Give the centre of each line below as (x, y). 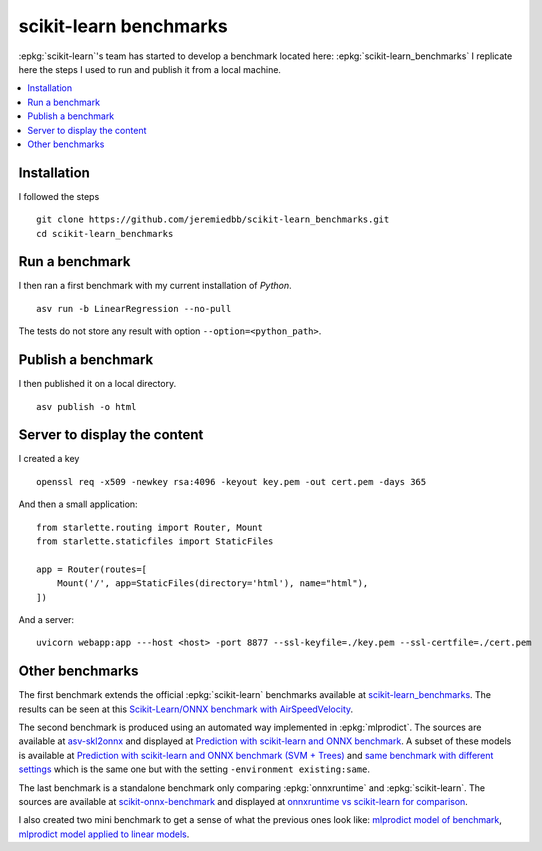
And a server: (46, 619)
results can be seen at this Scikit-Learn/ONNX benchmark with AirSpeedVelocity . (186, 709)
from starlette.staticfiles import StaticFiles (155, 541)
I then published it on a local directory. (97, 384)
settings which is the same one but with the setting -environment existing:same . (194, 769)
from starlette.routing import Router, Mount (150, 527)
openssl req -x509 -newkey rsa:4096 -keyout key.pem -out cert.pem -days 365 (231, 481)
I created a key (49, 459)
